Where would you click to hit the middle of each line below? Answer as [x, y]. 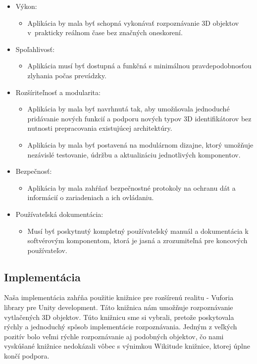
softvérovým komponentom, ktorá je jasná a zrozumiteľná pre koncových [137, 240]
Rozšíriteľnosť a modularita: [58, 92]
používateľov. [47, 250]
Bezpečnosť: [34, 171]
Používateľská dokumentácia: [59, 214]
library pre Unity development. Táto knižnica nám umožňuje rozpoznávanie [119, 307]
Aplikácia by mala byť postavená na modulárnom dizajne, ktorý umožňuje [140, 144]
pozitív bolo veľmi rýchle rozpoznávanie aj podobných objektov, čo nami [114, 336]
